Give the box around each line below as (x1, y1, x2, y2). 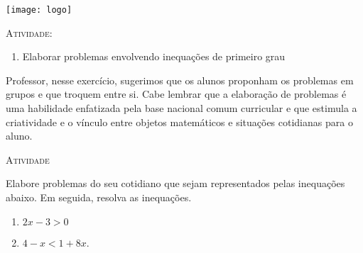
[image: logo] (6, 5, 72, 15)
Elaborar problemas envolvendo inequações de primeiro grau (22, 49, 286, 64)
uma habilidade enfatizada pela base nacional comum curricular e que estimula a (6, 101, 357, 116)
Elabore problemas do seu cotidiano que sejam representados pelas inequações (6, 176, 345, 191)
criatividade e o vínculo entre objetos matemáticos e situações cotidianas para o (6, 114, 353, 129)
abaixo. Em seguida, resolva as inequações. (6, 190, 192, 204)
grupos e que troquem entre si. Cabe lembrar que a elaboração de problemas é (6, 86, 347, 101)
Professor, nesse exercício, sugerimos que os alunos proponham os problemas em (6, 72, 354, 87)
